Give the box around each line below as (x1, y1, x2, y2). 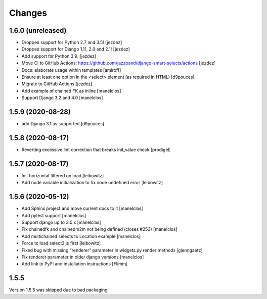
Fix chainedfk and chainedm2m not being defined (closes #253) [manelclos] (21, 226, 178, 232)
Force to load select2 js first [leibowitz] (21, 240, 101, 246)
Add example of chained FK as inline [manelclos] (21, 88, 121, 94)
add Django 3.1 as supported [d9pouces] (21, 121, 105, 127)
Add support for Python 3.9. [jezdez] (21, 53, 96, 59)
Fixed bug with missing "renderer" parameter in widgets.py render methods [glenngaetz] (21, 247, 203, 253)
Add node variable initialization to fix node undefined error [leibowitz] (21, 180, 163, 186)
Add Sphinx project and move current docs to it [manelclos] (21, 205, 143, 211)
